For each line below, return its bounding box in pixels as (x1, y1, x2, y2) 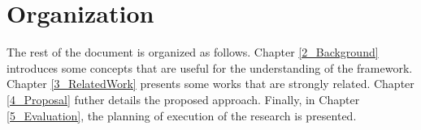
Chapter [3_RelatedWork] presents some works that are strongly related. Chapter (7, 75, 414, 92)
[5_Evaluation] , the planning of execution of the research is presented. (7, 107, 357, 124)
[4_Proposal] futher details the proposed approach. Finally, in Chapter (7, 90, 360, 107)
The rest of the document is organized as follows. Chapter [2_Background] (7, 44, 379, 61)
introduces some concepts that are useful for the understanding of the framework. (7, 59, 413, 76)
